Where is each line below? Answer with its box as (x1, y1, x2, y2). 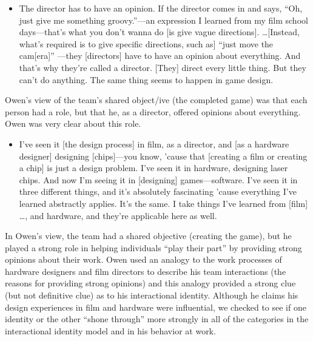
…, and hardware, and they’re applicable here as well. (19, 209, 217, 221)
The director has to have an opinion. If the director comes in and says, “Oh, (19, 2, 303, 14)
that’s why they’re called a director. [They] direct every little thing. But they (19, 61, 306, 73)
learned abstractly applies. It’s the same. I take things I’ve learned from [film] (19, 197, 308, 209)
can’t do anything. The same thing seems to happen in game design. (19, 73, 274, 86)
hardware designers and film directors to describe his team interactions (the (5, 265, 286, 277)
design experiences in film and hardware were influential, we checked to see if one (5, 300, 306, 313)
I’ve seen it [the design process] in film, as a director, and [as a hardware (19, 137, 289, 150)
